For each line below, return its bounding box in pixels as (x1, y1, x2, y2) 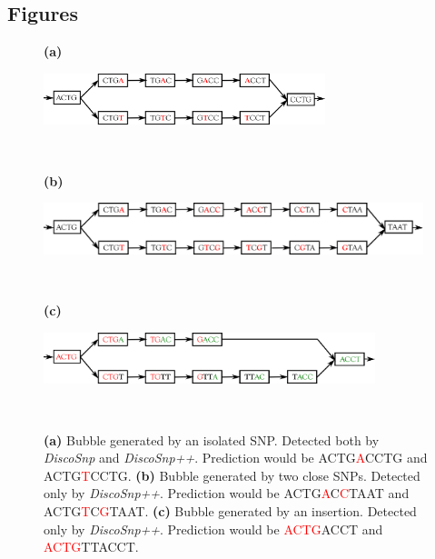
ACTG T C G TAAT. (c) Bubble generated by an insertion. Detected (44, 501, 417, 520)
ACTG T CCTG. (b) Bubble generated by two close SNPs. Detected (44, 465, 420, 484)
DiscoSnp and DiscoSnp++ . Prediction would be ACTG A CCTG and (44, 448, 428, 467)
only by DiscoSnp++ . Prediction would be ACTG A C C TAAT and (44, 484, 410, 503)
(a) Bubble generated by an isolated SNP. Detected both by (44, 430, 380, 449)
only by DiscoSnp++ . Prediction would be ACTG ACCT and (44, 519, 383, 538)
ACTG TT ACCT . (44, 537, 139, 556)
